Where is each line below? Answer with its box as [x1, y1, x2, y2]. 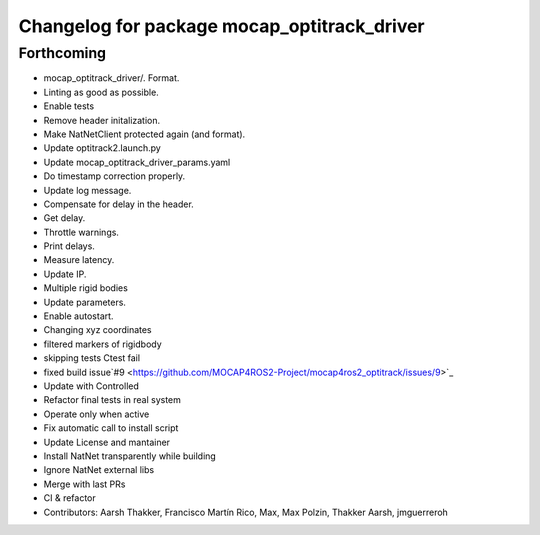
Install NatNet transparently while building [43, 450, 217, 462]
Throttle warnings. [43, 226, 120, 238]
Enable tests [43, 100, 95, 112]
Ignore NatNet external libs [43, 464, 155, 476]
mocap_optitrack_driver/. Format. [43, 72, 180, 84]
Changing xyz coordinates [43, 324, 152, 336]
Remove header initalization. [43, 114, 161, 126]
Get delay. [43, 212, 86, 224]
